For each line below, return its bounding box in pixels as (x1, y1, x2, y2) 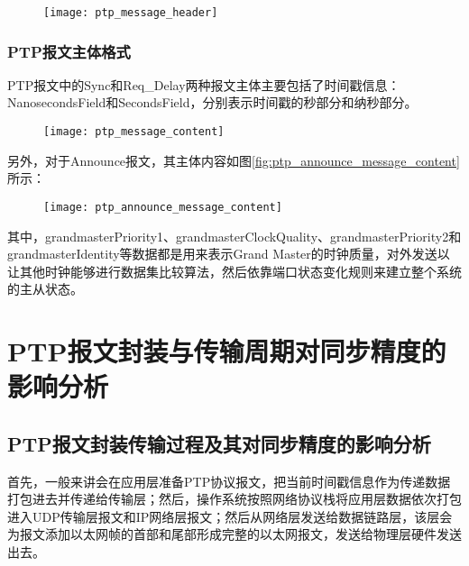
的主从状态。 (7, 279, 83, 298)
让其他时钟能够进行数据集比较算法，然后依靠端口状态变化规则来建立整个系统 (7, 261, 462, 280)
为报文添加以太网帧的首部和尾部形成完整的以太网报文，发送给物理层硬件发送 (7, 525, 462, 543)
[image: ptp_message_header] (43, 6, 218, 19)
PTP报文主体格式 (7, 40, 131, 62)
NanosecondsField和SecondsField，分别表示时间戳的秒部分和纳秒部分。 (7, 93, 418, 112)
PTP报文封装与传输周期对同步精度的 (7, 333, 446, 370)
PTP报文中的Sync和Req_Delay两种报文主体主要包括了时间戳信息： (7, 75, 400, 94)
